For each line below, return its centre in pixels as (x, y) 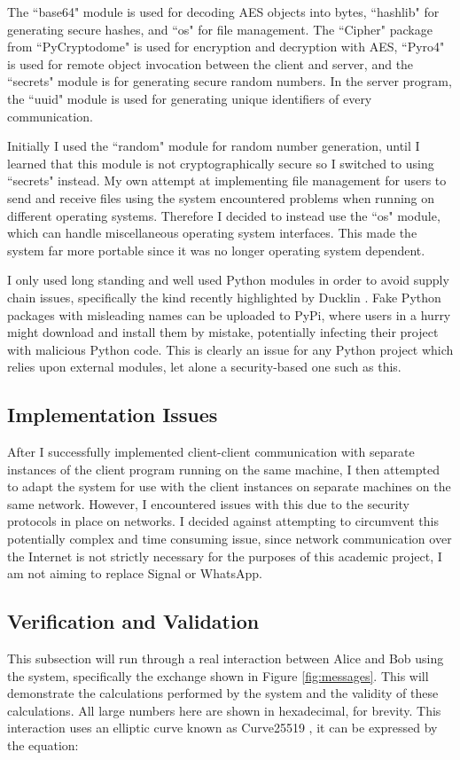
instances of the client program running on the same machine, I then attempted (223, 469)
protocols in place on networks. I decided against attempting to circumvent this (223, 521)
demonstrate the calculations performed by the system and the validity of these (223, 693)
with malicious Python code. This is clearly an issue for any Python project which (230, 349)
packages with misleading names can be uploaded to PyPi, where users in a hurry (229, 314)
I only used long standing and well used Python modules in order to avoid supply (228, 280)
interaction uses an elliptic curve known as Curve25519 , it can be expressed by (222, 728)
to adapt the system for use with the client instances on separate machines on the (229, 486)
